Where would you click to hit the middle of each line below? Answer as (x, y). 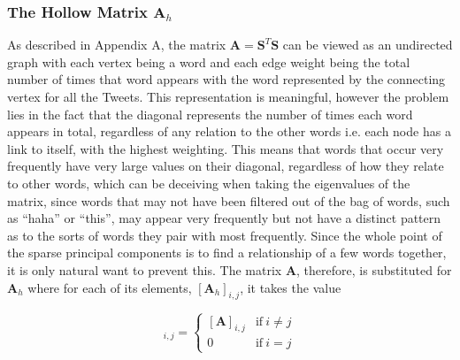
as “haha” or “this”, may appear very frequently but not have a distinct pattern (224, 218)
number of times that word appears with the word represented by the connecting (226, 79)
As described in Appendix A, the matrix (117, 45)
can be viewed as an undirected (368, 45)
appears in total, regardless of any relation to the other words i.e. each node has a (229, 131)
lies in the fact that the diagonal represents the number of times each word (210, 114)
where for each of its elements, (110, 287)
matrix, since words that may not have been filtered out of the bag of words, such (229, 200)
